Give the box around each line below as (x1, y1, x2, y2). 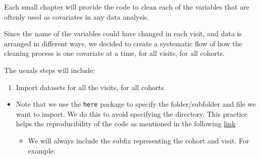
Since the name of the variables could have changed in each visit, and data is (4, 28, 242, 39)
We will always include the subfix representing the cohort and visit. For (28, 135, 249, 145)
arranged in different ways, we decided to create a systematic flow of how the (4, 38, 242, 48)
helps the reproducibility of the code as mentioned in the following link (16, 118, 236, 129)
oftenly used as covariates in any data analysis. (4, 11, 149, 22)
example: (28, 145, 56, 155)
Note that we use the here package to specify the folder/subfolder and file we (16, 99, 256, 109)
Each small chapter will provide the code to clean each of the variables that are (4, 2, 249, 12)
